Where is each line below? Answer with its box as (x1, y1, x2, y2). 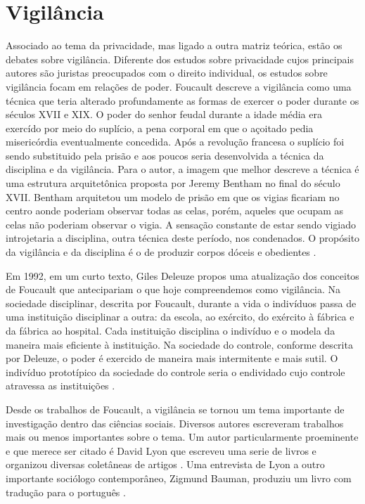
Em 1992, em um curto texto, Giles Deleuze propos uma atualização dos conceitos (6, 268, 359, 283)
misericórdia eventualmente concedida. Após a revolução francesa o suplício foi (6, 134, 345, 149)
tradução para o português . (6, 484, 126, 499)
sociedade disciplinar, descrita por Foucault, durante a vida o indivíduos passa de (6, 295, 357, 310)
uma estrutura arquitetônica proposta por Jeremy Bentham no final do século (6, 176, 340, 190)
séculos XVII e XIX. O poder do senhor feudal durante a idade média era (6, 107, 322, 122)
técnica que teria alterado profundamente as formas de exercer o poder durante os (6, 93, 359, 108)
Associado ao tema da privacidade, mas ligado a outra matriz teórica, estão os (6, 38, 342, 53)
